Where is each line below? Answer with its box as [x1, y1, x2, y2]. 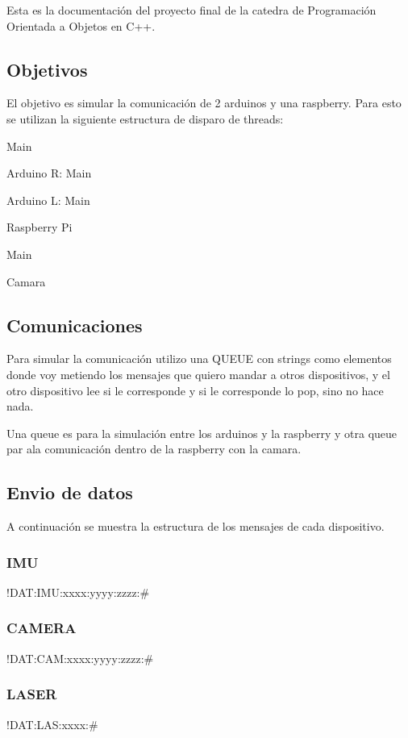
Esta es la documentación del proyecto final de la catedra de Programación [6, 2, 377, 18]
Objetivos [6, 56, 88, 81]
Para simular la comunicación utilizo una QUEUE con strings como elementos [6, 350, 392, 367]
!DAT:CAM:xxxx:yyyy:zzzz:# [6, 649, 154, 666]
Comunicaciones [6, 312, 143, 337]
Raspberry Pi [6, 219, 73, 236]
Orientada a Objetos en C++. [6, 17, 156, 34]
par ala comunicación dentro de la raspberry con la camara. [6, 440, 302, 457]
